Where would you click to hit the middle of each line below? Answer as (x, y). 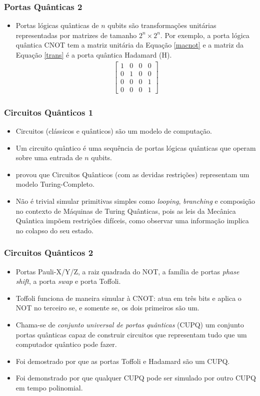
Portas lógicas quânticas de (57, 25)
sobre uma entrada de (49, 157)
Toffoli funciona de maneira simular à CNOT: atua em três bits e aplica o (128, 298)
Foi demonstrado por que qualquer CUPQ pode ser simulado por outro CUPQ (136, 378)
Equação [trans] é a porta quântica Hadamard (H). (94, 55)
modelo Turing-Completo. (55, 184)
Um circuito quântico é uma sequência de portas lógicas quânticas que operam (136, 147)
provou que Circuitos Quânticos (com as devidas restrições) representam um (132, 174)
